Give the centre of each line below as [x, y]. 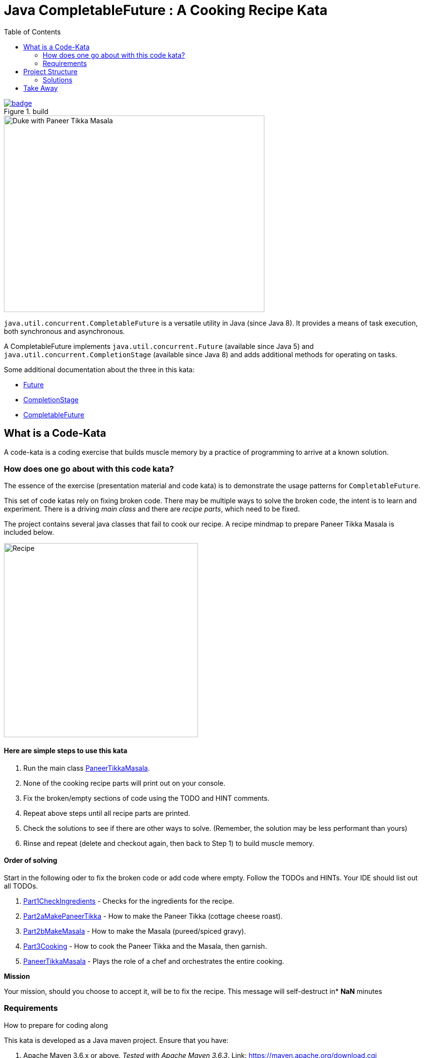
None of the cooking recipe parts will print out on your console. [124, 783]
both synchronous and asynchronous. [65, 331]
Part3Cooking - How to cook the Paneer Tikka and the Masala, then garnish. [145, 946]
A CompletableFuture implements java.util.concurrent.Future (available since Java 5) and [159, 346]
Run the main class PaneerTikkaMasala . [87, 768]
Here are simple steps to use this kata [66, 750]
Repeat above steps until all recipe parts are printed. [107, 813]
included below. [29, 532]
